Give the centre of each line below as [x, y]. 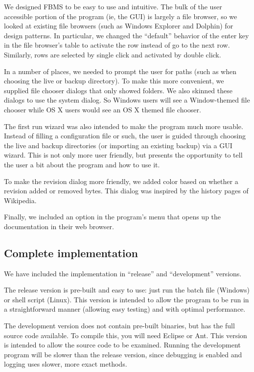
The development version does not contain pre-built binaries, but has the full [119, 326]
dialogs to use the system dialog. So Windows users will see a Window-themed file [127, 100]
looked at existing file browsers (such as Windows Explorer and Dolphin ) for [119, 26]
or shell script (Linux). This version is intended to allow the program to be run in [127, 299]
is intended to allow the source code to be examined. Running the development [122, 345]
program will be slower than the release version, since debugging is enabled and [123, 354]
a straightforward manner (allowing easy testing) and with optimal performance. [125, 309]
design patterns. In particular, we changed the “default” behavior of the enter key [127, 35]
